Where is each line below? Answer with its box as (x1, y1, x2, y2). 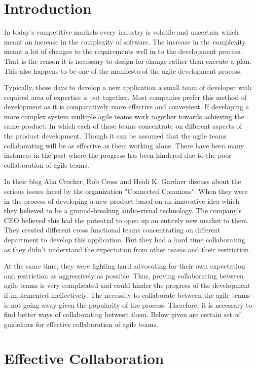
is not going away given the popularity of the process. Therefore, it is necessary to (4, 299, 252, 310)
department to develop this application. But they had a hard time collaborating (4, 234, 245, 244)
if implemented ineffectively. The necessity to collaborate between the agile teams (4, 289, 250, 300)
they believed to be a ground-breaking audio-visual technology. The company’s (4, 205, 242, 216)
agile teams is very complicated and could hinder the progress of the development (4, 280, 251, 290)
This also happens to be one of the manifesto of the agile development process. (4, 65, 242, 76)
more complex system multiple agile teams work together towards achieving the (4, 111, 244, 121)
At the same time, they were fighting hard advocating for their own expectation (4, 261, 245, 271)
